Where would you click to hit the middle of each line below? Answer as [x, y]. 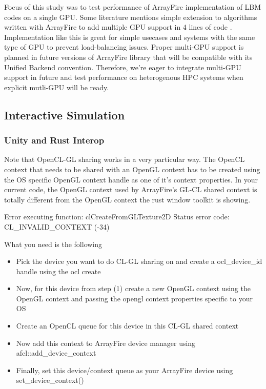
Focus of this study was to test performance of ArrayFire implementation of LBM [133, 7]
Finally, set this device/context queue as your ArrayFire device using [125, 370]
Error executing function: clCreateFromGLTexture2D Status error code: [117, 217]
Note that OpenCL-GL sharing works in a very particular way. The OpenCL [125, 159]
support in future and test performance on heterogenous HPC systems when [124, 77]
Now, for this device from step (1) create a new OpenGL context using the [133, 288]
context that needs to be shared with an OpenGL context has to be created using [132, 169]
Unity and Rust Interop [54, 140]
